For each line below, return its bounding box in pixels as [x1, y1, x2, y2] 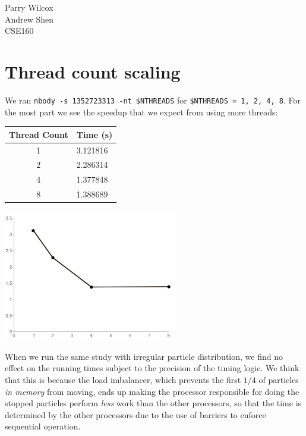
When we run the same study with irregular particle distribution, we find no [5, 350, 283, 362]
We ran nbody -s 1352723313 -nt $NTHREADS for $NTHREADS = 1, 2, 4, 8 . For [5, 93, 301, 106]
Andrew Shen [5, 12, 54, 25]
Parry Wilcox [5, 1, 53, 13]
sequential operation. [5, 420, 81, 432]
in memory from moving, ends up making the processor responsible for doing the [5, 385, 299, 397]
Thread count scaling [5, 59, 181, 83]
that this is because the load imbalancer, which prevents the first [5, 373, 241, 385]
